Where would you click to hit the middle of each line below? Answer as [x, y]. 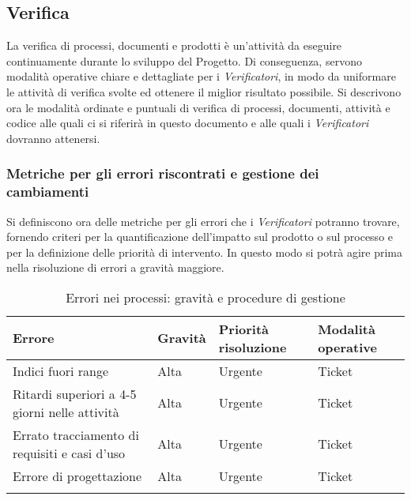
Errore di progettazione [77, 476]
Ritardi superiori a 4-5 [75, 393]
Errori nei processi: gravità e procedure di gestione [205, 297]
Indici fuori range [61, 370]
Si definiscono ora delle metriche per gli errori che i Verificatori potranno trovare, [203, 221]
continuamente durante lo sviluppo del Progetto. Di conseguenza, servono [184, 60]
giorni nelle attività [66, 412]
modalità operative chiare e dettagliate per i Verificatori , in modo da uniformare [201, 76]
